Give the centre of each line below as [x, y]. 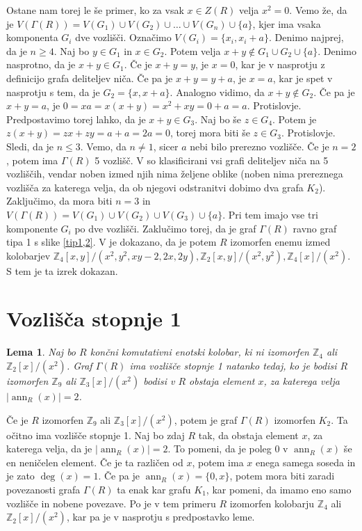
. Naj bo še [218, 119]
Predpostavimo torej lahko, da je [76, 119]
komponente [32, 228]
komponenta [32, 37]
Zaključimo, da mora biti [59, 201]
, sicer [166, 146]
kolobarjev [28, 255]
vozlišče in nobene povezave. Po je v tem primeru [111, 503]
